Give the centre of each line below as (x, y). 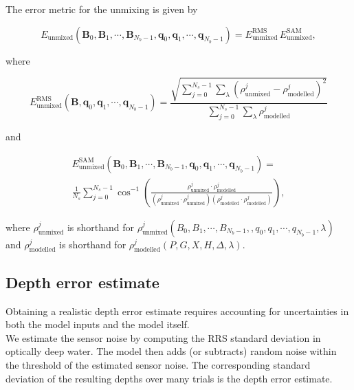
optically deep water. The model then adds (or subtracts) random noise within (171, 351)
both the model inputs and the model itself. (98, 324)
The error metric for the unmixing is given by (102, 9)
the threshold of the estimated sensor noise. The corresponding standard (158, 364)
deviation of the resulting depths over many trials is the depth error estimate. (169, 378)
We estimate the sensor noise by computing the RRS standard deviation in (163, 337)
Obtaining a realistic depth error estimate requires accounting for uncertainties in (177, 311)
